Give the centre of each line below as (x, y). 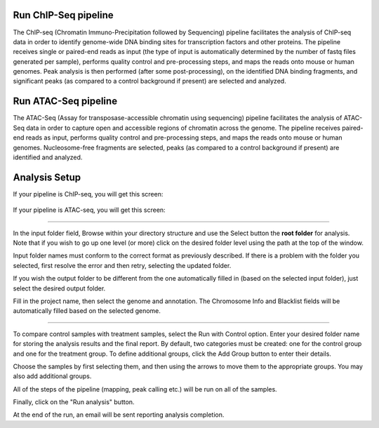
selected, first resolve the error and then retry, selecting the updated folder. (122, 265)
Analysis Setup (47, 177)
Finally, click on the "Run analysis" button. (74, 402)
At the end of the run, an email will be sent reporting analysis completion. (119, 415)
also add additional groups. (52, 376)
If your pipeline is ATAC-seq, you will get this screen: (89, 210)
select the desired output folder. (59, 288)
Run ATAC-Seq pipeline (65, 101)
